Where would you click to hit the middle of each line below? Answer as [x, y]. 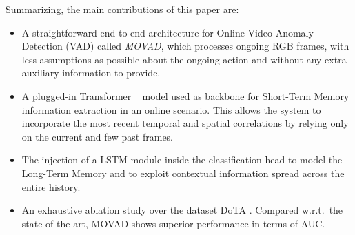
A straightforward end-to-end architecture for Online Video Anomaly [168, 32]
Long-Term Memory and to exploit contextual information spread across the [183, 173]
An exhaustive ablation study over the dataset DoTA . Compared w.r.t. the [182, 210]
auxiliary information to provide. [91, 73]
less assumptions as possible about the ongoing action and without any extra [184, 59]
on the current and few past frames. [98, 136]
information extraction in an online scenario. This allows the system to [171, 109]
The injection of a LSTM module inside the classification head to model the [182, 160]
